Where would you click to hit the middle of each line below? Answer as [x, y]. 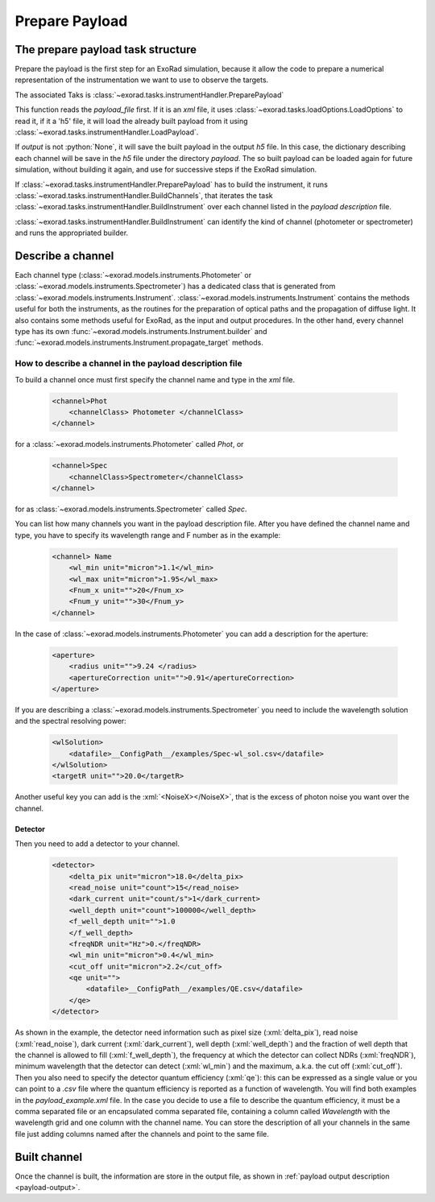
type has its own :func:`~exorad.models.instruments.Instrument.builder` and [141, 331]
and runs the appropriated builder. [72, 233]
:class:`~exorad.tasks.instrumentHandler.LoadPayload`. [107, 132]
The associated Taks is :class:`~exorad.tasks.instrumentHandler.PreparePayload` [149, 95]
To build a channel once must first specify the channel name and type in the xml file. [155, 379]
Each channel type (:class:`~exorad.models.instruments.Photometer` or [133, 275]
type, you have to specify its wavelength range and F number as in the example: [148, 535]
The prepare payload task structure [106, 50]
